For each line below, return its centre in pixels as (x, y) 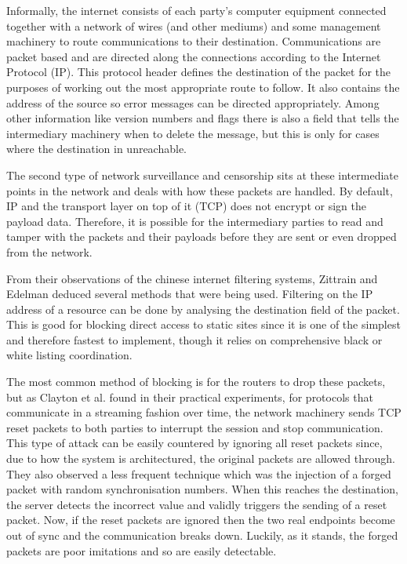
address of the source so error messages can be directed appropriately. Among (193, 102)
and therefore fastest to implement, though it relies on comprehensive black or (194, 339)
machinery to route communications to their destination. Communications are (194, 41)
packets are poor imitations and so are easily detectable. (142, 550)
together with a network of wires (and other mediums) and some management (194, 25)
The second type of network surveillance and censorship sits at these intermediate (202, 175)
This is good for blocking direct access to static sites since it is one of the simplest (203, 324)
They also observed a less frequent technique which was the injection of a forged (199, 473)
